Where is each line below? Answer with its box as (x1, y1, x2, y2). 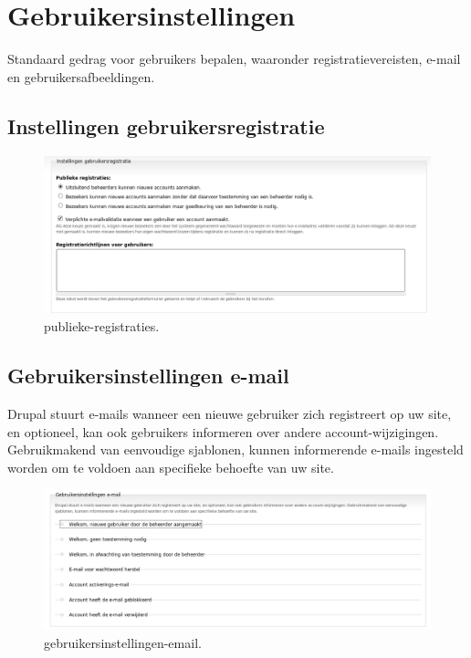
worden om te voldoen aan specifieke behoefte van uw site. (7, 457, 334, 476)
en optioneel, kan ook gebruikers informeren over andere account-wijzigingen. (7, 422, 439, 441)
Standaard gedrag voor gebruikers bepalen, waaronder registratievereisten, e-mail (7, 49, 461, 68)
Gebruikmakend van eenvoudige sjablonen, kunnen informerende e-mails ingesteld (7, 440, 464, 459)
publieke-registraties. (44, 317, 160, 336)
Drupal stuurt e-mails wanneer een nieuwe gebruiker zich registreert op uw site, (7, 403, 452, 423)
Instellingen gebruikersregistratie (7, 111, 325, 140)
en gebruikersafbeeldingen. (7, 67, 155, 86)
